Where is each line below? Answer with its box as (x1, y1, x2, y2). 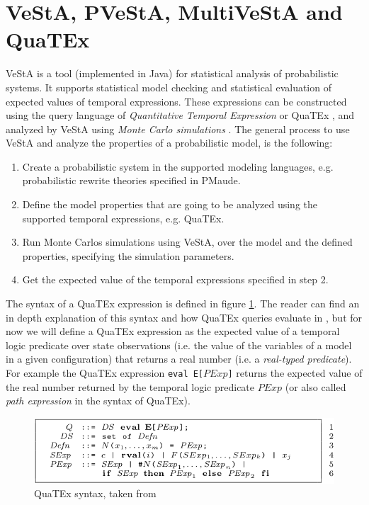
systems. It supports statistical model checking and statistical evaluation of (6, 79, 331, 94)
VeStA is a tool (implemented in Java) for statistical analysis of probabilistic (6, 66, 339, 81)
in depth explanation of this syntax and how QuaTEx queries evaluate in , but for (6, 310, 363, 324)
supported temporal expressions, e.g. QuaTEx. (22, 210, 225, 225)
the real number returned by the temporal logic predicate (6, 379, 255, 394)
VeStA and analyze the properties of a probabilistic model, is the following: (6, 135, 333, 150)
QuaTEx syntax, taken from (34, 486, 157, 501)
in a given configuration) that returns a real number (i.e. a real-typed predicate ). (6, 351, 352, 366)
